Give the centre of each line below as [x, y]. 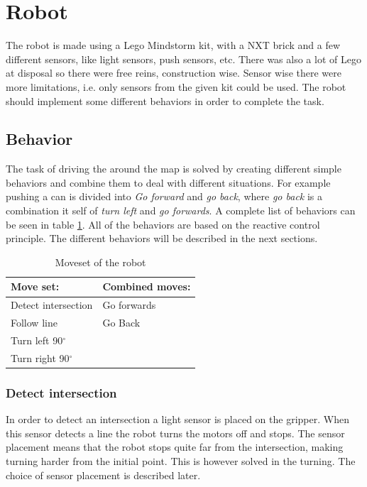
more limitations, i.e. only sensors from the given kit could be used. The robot [176, 86]
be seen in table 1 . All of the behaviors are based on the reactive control [163, 224]
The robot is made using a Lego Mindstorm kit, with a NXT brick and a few [173, 45]
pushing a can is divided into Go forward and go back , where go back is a [164, 196]
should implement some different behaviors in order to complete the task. [165, 100]
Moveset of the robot [100, 262]
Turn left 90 [37, 340]
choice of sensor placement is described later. [103, 475]
